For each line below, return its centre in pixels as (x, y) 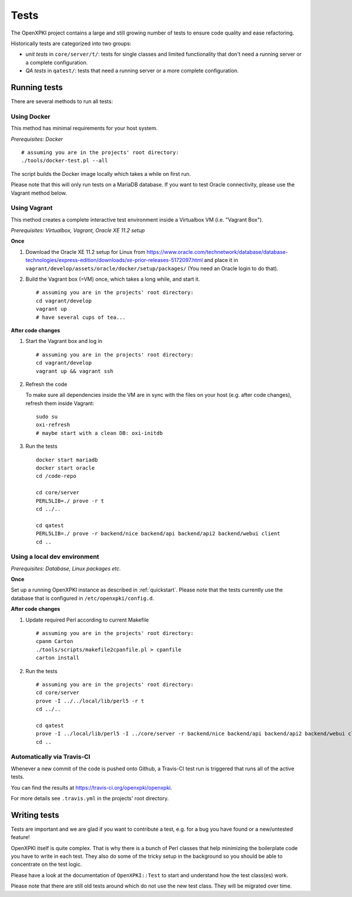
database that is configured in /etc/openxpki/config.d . (82, 598)
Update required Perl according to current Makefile (87, 620)
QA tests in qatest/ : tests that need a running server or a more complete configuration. (132, 71)
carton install (58, 658)
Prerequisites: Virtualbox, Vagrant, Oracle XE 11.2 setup (78, 230)
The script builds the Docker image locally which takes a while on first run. (101, 174)
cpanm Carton (55, 641)
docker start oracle (65, 468)
